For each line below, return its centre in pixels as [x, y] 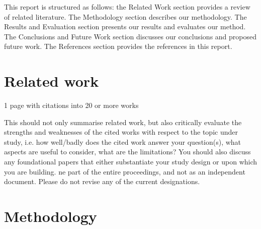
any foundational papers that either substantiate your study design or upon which [131, 162]
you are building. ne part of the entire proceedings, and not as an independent [125, 171]
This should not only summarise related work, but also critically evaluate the [123, 122]
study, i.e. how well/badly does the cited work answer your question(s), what [123, 141]
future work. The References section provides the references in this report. [118, 46]
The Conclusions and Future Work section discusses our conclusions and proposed [130, 36]
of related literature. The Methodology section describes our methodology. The [125, 16]
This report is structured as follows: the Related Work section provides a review [127, 7]
